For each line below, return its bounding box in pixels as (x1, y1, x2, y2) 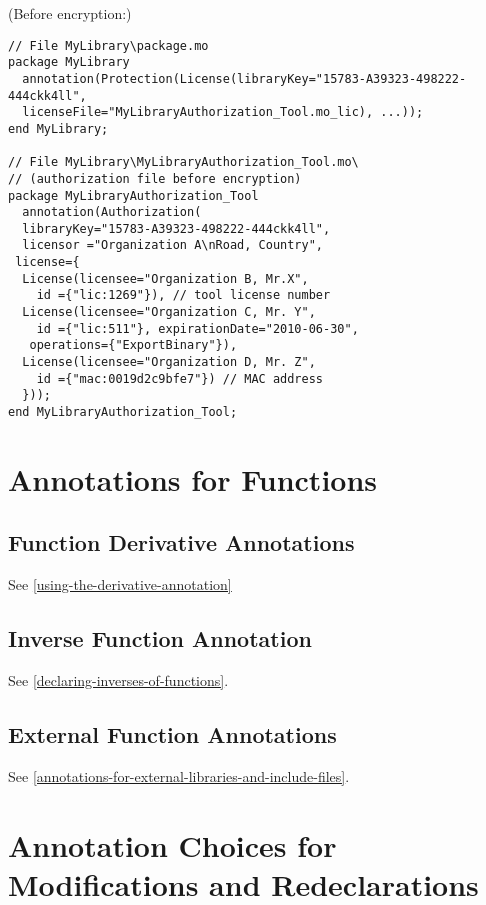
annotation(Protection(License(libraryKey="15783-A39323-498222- (22, 71, 467, 86)
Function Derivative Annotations (8, 527, 355, 558)
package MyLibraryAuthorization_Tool (8, 188, 259, 203)
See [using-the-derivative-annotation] (8, 574, 232, 595)
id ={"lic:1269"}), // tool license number (36, 288, 331, 303)
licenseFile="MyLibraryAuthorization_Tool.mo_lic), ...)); (22, 105, 424, 120)
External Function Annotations (8, 719, 337, 750)
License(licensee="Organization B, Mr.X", (22, 271, 309, 286)
